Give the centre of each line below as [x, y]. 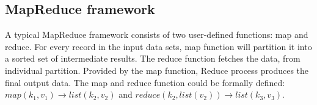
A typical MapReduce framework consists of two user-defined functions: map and [157, 34]
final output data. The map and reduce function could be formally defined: [145, 82]
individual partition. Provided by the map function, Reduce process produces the [157, 70]
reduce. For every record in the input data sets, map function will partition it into [158, 46]
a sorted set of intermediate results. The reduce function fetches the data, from [153, 58]
